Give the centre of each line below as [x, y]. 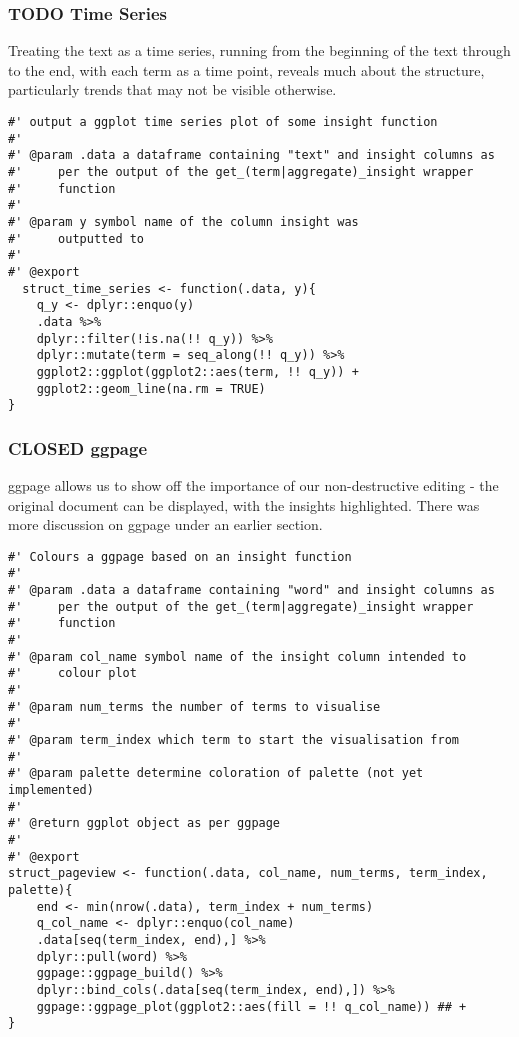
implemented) [51, 790]
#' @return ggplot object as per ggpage [144, 823]
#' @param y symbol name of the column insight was [183, 221]
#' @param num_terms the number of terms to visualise [194, 706]
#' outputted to [76, 238]
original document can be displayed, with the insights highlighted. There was [244, 504]
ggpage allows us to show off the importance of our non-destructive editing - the [253, 485]
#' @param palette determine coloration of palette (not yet [216, 773]
